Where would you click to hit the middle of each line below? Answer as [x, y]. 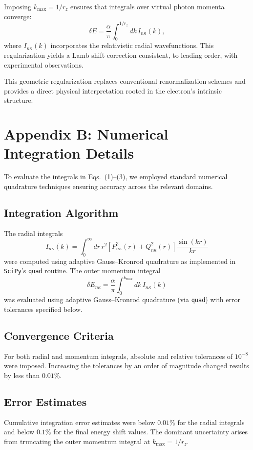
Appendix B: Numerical [86, 134]
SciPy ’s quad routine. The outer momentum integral [82, 271]
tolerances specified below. [43, 309]
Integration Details [69, 153]
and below [19, 432]
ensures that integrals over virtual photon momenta [148, 6]
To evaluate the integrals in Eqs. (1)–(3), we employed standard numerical [116, 177]
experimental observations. [44, 64]
